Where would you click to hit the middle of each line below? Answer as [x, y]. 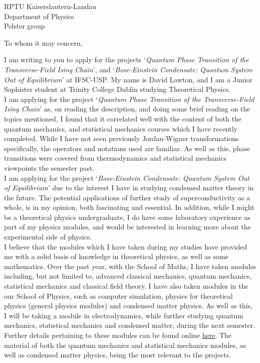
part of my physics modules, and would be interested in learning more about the [127, 227]
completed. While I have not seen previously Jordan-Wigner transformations [121, 138]
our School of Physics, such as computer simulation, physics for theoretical [118, 295]
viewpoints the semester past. [49, 167]
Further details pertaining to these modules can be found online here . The [118, 335]
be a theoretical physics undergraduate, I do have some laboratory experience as [127, 217]
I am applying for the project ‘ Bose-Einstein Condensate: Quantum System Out [127, 177]
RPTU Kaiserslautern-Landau [50, 6]
